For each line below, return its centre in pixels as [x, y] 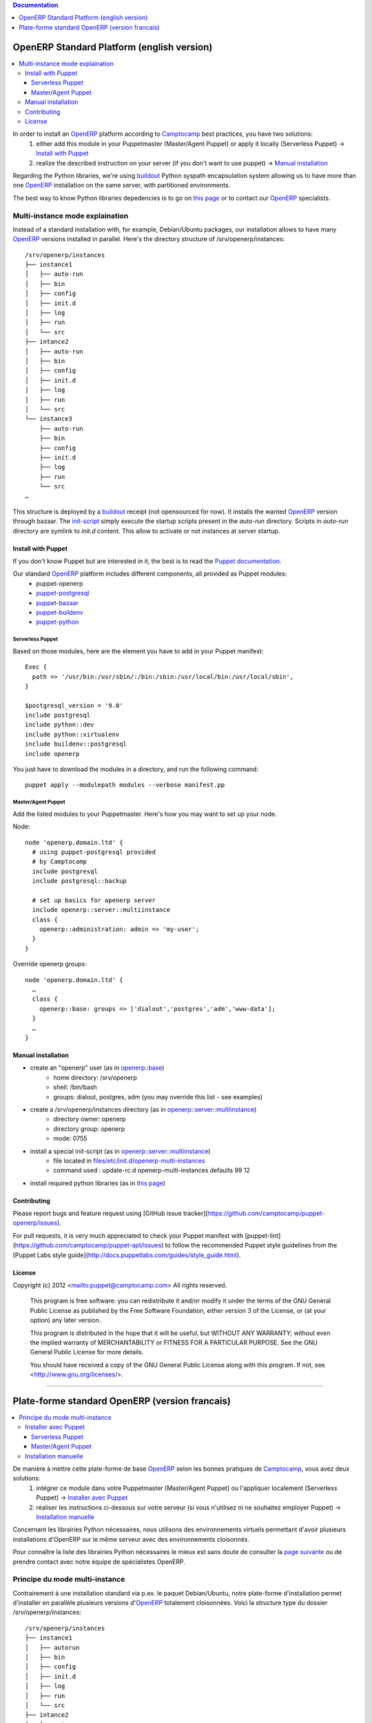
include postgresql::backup [80, 881]
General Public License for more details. [87, 1352]
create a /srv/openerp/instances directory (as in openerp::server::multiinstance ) [143, 1109]
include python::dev [60, 725]
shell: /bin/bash [75, 1087]
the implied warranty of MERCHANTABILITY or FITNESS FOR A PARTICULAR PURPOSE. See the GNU [174, 1342]
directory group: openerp [89, 1129]
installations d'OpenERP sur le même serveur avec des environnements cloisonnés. [131, 1539]
